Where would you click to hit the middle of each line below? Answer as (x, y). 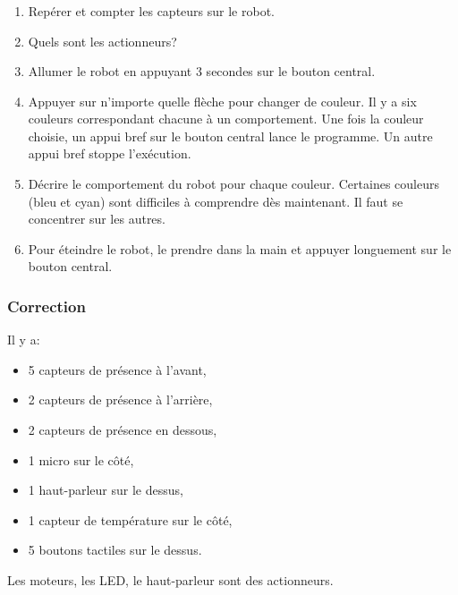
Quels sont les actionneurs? (102, 41)
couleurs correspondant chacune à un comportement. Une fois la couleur (226, 119)
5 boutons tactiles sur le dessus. (115, 550)
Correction (47, 306)
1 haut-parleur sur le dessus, (106, 490)
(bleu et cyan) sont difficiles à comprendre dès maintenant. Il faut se (216, 201)
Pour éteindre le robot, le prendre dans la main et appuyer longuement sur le (240, 248)
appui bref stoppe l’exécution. (110, 153)
